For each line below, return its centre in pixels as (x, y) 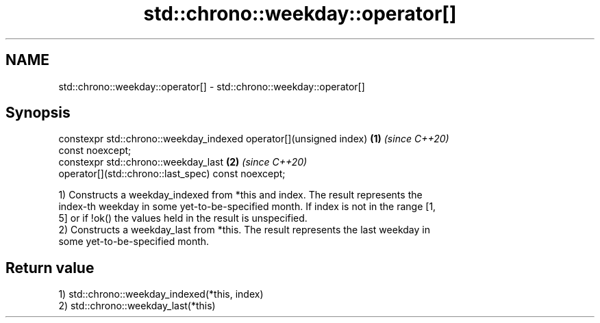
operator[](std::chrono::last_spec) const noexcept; (172, 174)
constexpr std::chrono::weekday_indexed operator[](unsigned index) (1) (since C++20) (254, 139)
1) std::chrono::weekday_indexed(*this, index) (161, 294)
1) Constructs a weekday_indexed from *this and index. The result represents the (240, 195)
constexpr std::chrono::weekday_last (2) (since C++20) (183, 162)
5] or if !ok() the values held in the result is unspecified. (183, 218)
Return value (50, 268)
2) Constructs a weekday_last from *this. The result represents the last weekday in (244, 230)
